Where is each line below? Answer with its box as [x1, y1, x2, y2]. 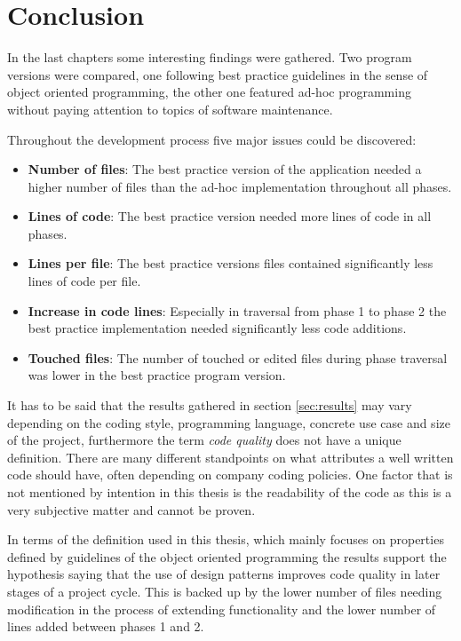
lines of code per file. [28, 272, 141, 290]
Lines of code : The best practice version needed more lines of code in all [28, 207, 432, 226]
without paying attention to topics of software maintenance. [7, 99, 333, 118]
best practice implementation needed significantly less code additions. [28, 319, 407, 337]
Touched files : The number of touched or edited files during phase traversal [28, 348, 448, 367]
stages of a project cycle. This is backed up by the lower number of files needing [7, 582, 442, 600]
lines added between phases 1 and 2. [7, 617, 204, 636]
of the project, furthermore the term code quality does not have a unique [7, 431, 401, 449]
